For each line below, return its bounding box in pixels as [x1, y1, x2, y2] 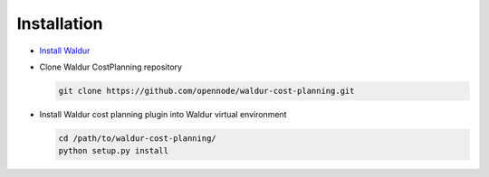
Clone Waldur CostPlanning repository [39, 61, 183, 72]
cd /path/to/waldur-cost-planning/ [58, 133, 216, 144]
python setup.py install [58, 145, 169, 156]
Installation [16, 14, 103, 33]
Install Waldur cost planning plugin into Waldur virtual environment [39, 108, 287, 119]
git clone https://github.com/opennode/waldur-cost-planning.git [58, 86, 355, 96]
